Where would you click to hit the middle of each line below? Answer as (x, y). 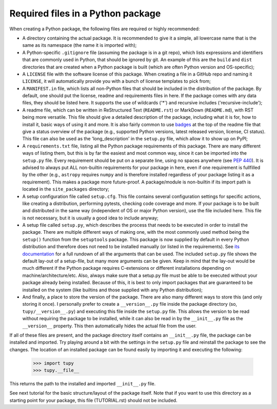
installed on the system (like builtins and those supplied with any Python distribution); (112, 290)
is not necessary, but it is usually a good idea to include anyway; (90, 218)
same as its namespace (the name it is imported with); (80, 45)
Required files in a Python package (85, 13)
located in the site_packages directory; (66, 189)
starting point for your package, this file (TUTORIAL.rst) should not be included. (93, 400)
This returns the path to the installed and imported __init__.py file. (83, 384)
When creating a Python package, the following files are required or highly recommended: (105, 29)
